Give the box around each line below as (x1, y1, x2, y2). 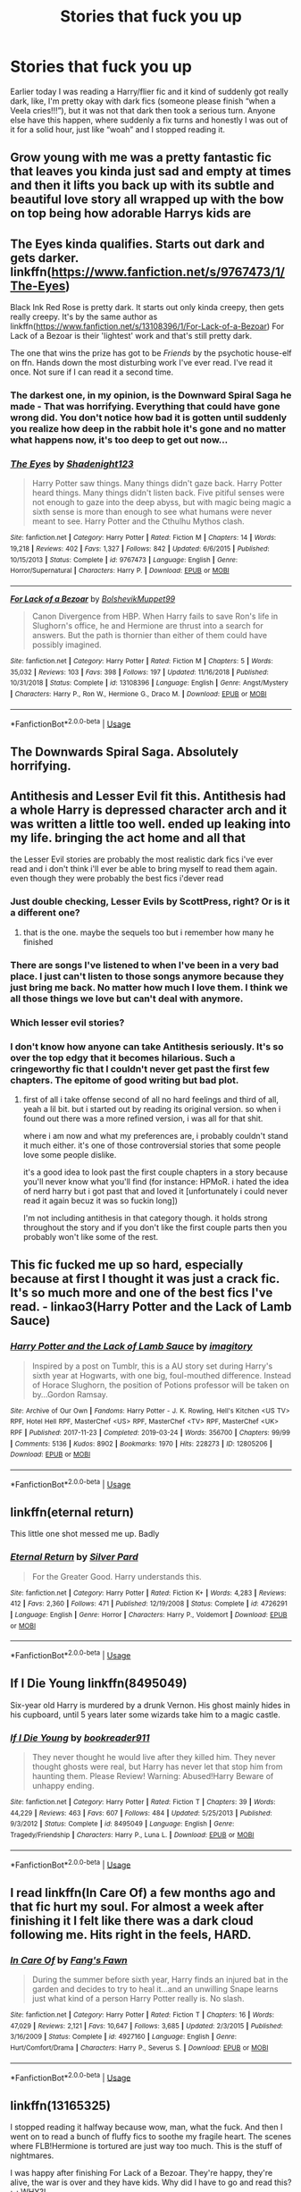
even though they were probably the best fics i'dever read (10, 873, 224, 884)
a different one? (10, 906, 81, 919)
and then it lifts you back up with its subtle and (10, 178, 275, 193)
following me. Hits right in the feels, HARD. (10, 1926, 252, 1942)
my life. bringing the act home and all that (10, 830, 247, 846)
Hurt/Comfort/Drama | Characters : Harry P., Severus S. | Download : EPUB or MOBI (10, 2043, 269, 2053)
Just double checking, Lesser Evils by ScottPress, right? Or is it (10, 896, 290, 908)
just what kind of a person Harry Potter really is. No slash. (31, 1994, 245, 2003)
